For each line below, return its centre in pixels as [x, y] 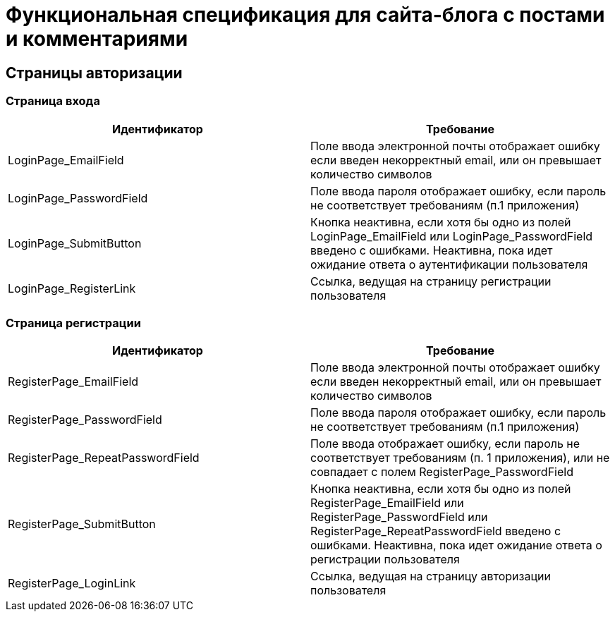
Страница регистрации [73, 323]
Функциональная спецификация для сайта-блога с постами [305, 15]
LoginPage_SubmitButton [75, 243]
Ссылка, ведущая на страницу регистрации [431, 281]
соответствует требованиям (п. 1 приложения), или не [460, 458]
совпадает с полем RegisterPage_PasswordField [442, 472]
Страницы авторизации [94, 73]
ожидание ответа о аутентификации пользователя [449, 264]
